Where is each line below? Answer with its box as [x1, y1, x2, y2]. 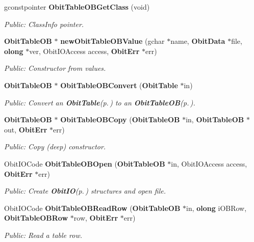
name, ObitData [170, 36, 225, 46]
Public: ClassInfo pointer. [4, 18, 84, 29]
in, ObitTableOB [186, 114, 244, 125]
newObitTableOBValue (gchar [60, 36, 165, 46]
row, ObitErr [73, 212, 118, 223]
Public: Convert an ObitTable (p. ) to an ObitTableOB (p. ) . [4, 97, 195, 107]
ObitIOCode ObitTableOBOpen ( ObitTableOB [4, 158, 165, 169]
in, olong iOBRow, [186, 202, 247, 213]
